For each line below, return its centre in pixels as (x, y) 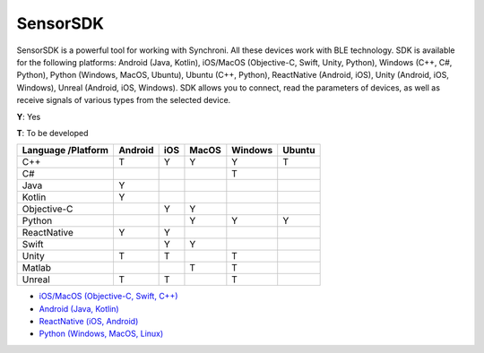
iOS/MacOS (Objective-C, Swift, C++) (108, 297)
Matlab (37, 268)
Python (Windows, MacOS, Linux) (101, 334)
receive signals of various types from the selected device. (124, 100)
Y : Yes (29, 116)
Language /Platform (65, 151)
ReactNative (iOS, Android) (89, 322)
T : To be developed (52, 133)
